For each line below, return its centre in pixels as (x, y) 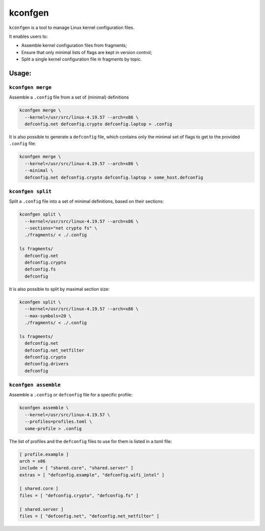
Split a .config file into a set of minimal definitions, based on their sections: (86, 201)
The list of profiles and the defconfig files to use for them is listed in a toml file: (91, 441)
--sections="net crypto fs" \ (61, 228)
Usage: (20, 73)
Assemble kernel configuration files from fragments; (74, 45)
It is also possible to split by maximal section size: (59, 289)
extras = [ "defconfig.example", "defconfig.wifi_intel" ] (92, 475)
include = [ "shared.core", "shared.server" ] (76, 468)
